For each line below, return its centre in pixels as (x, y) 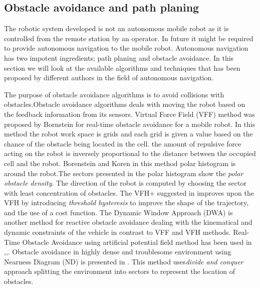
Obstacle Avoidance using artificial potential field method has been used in (137, 242)
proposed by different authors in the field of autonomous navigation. (109, 78)
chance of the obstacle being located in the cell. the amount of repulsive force (123, 143)
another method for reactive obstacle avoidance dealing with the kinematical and (128, 222)
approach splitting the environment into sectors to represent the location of (119, 271)
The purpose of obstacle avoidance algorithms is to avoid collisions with (114, 94)
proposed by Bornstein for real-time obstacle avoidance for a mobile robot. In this (130, 124)
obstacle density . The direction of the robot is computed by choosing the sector (125, 183)
